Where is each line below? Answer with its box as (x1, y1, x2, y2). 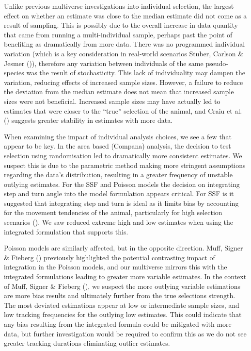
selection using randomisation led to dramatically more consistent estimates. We (4, 150, 242, 160)
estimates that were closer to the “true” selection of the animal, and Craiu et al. (4, 105, 242, 116)
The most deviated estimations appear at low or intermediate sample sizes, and (4, 300, 239, 310)
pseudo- (205, 58, 229, 68)
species (4, 67, 24, 78)
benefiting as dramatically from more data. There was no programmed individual (4, 39, 245, 49)
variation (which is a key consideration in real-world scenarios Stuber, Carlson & (4, 48, 244, 58)
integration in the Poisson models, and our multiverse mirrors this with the (4, 262, 227, 272)
